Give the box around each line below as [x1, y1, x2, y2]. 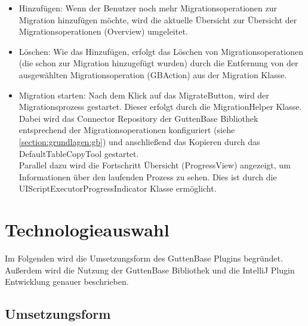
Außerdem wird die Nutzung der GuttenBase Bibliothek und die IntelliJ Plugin [5, 263, 295, 276]
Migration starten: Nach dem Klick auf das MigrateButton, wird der [19, 88, 269, 101]
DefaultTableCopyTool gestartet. [19, 147, 139, 159]
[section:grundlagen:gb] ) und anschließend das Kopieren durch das [19, 135, 260, 147]
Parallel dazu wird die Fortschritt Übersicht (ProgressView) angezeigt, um [19, 159, 291, 171]
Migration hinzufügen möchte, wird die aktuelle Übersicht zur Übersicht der [19, 13, 297, 26]
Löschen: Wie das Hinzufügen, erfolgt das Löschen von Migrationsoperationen [19, 45, 303, 57]
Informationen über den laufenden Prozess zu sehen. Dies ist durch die [19, 170, 277, 183]
